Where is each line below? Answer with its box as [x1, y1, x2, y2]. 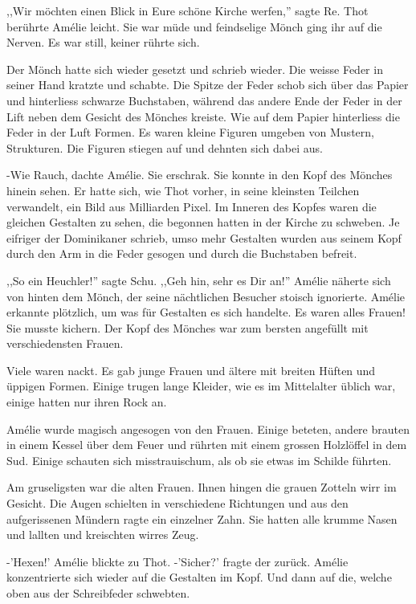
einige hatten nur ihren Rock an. [6, 394, 167, 410]
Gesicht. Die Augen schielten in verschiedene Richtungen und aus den [6, 495, 349, 512]
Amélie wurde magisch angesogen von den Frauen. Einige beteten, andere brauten [6, 420, 410, 437]
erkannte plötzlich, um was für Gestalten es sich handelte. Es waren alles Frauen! [6, 304, 406, 320]
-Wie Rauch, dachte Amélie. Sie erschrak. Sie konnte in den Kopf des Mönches [6, 166, 393, 183]
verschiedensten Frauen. [6, 335, 124, 352]
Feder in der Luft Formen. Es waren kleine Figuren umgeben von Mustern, [6, 124, 374, 141]
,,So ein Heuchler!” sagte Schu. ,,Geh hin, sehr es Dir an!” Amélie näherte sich [6, 271, 391, 288]
